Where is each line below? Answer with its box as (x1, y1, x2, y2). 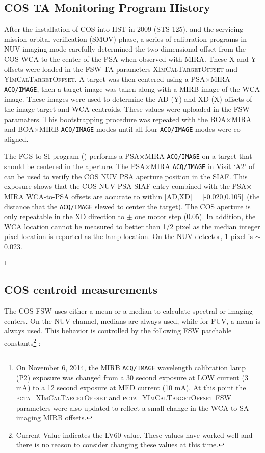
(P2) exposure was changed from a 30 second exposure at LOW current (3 (16, 372, 248, 383)
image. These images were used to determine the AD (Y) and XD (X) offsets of (4, 93, 252, 104)
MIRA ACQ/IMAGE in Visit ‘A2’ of (150, 161, 255, 172)
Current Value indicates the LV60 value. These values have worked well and (16, 429, 253, 440)
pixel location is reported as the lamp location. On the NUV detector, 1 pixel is (4, 231, 253, 242)
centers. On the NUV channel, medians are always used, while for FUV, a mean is (4, 315, 261, 326)
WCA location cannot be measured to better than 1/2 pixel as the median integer (4, 221, 260, 231)
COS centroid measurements (4, 281, 157, 297)
